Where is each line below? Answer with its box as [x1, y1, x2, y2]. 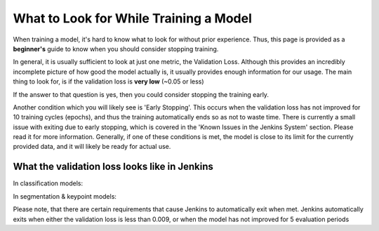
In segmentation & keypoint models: [13, 192, 117, 200]
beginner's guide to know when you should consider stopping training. [13, 44, 219, 53]
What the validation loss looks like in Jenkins [13, 161, 214, 173]
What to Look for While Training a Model [13, 11, 252, 26]
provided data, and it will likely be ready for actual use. [13, 143, 171, 151]
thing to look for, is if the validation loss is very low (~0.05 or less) [13, 77, 204, 86]
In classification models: [13, 179, 84, 187]
